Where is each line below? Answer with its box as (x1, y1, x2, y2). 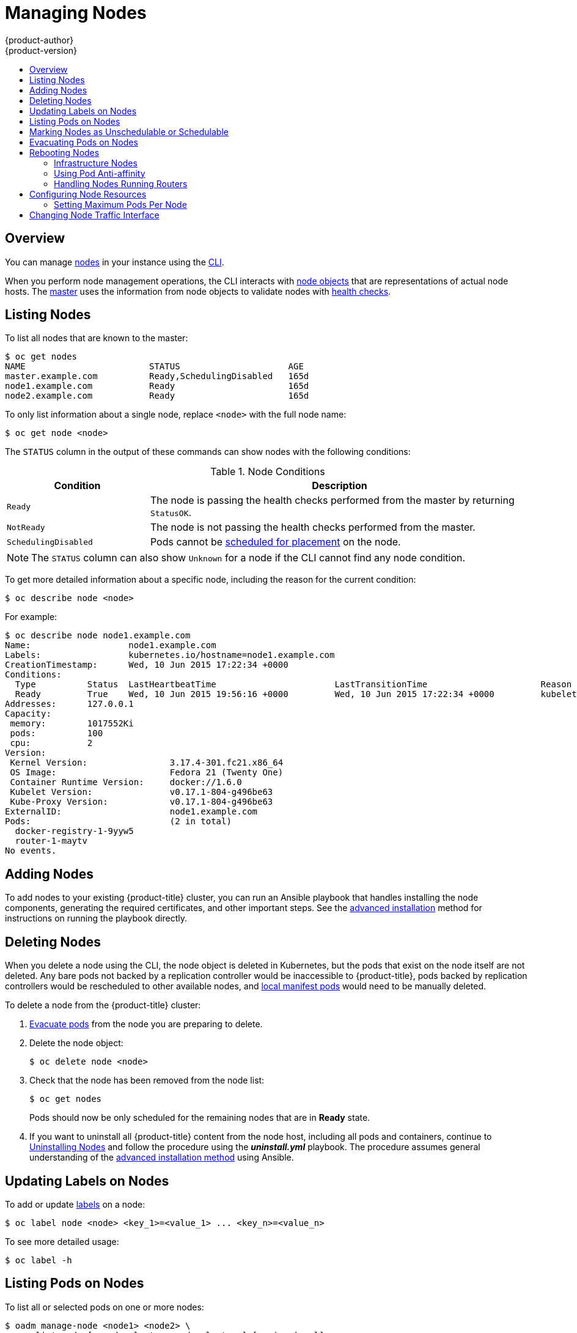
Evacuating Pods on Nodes (29, 136, 138, 147)
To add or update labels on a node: (5, 1198, 145, 1209)
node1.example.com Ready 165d (5, 381, 309, 391)
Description (312, 479, 367, 492)
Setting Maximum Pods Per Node (54, 199, 187, 210)
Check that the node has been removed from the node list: (29, 1075, 265, 1086)
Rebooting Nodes (29, 147, 100, 158)
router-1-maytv (15, 836, 87, 846)
